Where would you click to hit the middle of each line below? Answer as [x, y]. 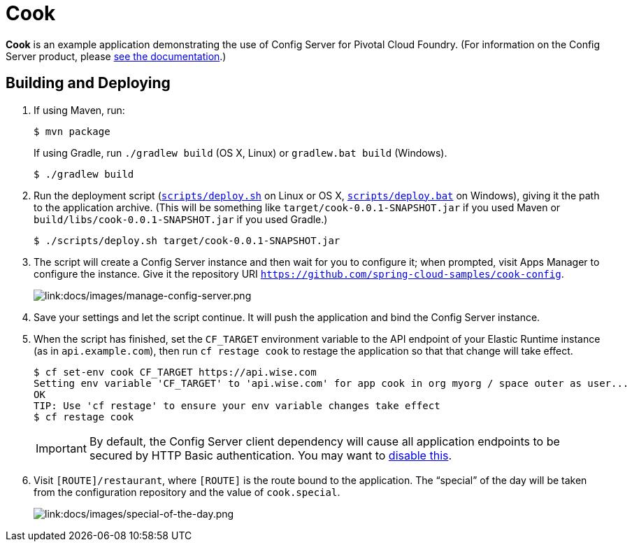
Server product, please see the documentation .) [116, 56]
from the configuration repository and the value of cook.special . [187, 492]
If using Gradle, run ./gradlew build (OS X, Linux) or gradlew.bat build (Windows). [240, 152]
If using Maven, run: [79, 110]
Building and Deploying [88, 83]
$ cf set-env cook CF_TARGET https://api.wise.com [175, 372]
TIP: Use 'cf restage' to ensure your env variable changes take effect [237, 405]
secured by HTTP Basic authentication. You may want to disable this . [271, 455]
